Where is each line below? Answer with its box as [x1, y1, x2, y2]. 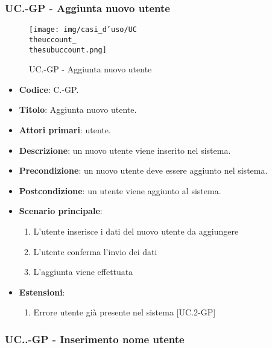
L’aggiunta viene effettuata [33, 265, 133, 278]
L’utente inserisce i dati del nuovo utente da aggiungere [33, 224, 239, 237]
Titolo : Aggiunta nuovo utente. [19, 103, 137, 116]
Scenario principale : [19, 204, 103, 217]
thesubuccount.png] [29, 45, 107, 54]
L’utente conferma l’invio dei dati [33, 245, 157, 258]
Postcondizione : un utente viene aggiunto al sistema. [19, 184, 221, 197]
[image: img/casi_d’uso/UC [29, 25, 137, 34]
